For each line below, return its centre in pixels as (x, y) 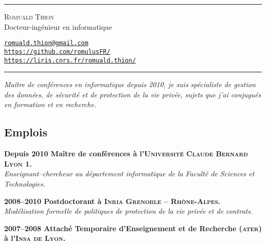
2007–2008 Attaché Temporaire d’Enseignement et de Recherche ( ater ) (133, 228)
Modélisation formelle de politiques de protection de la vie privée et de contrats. (128, 211)
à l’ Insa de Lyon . (35, 238)
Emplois (26, 132)
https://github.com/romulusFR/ (57, 52)
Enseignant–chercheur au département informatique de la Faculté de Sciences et (129, 173)
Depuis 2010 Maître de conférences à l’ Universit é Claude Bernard (126, 154)
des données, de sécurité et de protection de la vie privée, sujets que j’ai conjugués (133, 94)
